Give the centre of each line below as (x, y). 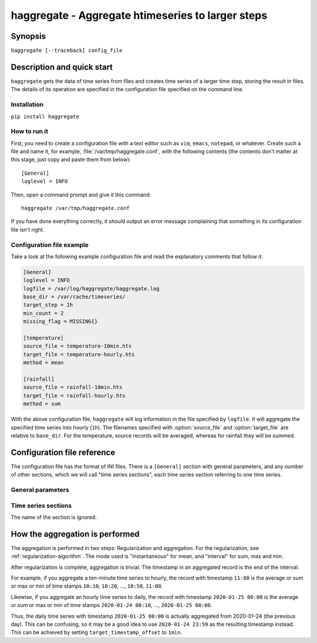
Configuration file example (50, 245)
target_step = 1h (48, 305)
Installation (27, 105)
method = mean (43, 363)
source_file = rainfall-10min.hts (73, 387)
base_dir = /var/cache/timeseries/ (74, 297)
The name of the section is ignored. (54, 517)
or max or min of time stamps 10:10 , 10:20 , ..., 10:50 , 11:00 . (87, 586)
